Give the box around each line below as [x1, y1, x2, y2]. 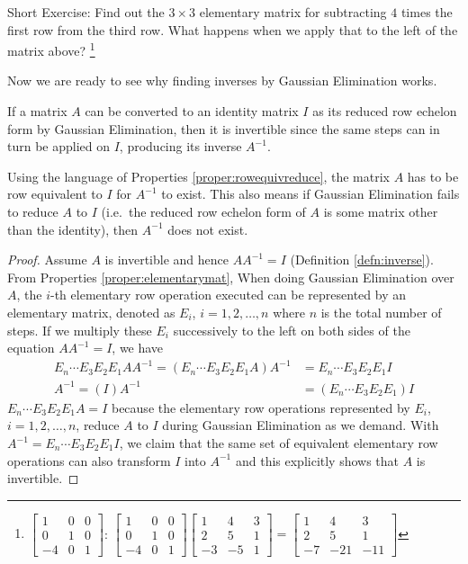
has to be [407, 166, 459, 185]
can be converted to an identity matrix [85, 102, 299, 121]
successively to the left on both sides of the [173, 320, 410, 339]
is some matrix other [323, 202, 438, 220]
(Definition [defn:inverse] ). [290, 250, 434, 269]
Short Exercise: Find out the [7, 3, 165, 21]
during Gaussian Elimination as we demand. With [162, 416, 439, 434]
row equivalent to [7, 184, 103, 203]
